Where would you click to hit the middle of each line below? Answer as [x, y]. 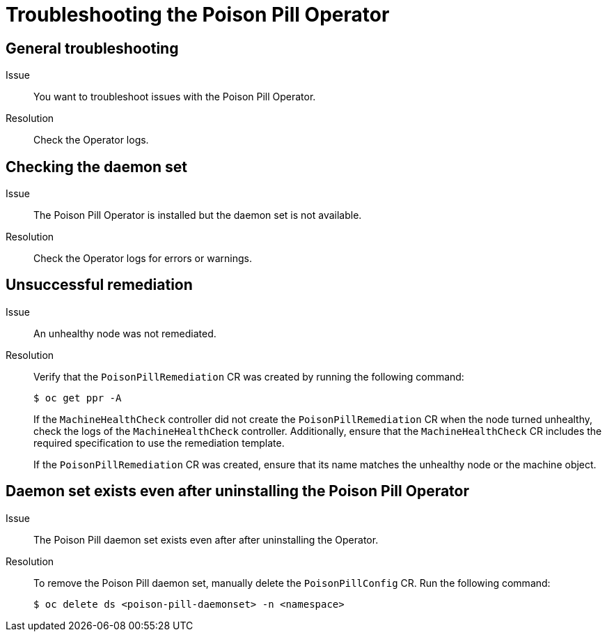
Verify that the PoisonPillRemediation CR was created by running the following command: [249, 376]
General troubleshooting [92, 48]
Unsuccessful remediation [99, 285]
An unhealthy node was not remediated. [125, 333]
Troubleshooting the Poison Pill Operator [198, 15]
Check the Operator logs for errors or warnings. [143, 259]
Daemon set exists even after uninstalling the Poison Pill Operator [238, 491]
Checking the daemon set [96, 167]
